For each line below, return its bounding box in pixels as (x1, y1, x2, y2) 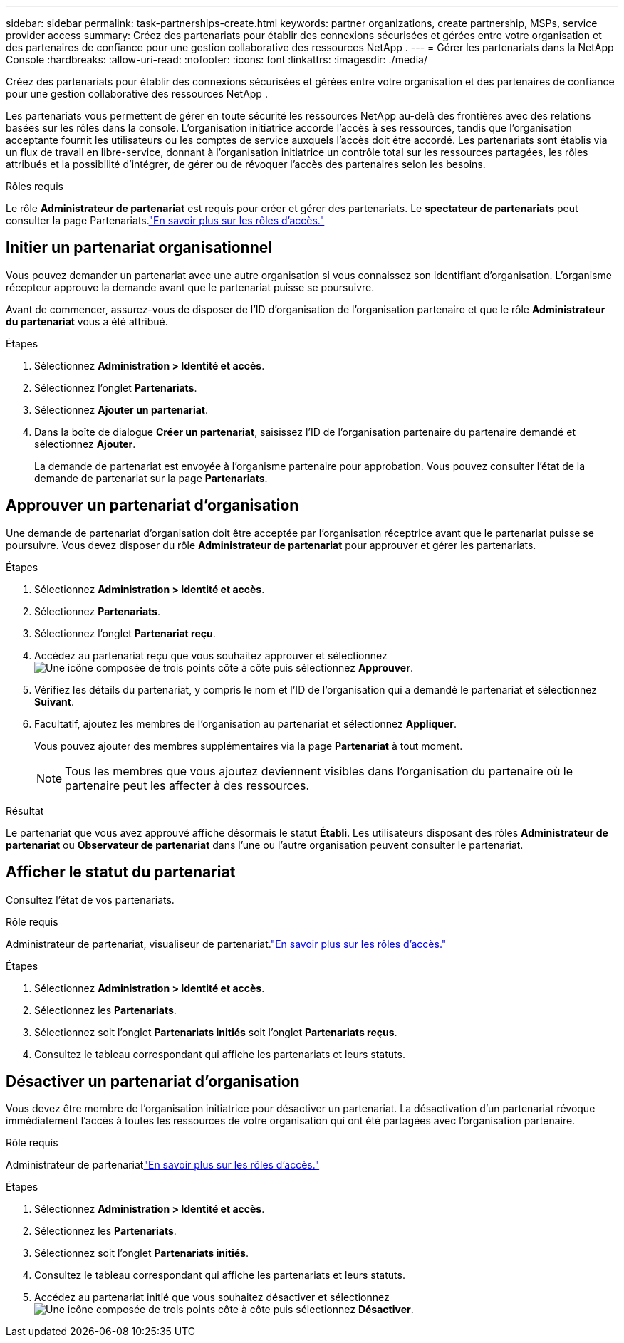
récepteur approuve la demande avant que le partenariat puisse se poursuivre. (6, 281, 375, 293)
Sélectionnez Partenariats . (34, 605, 161, 617)
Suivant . (34, 695, 74, 708)
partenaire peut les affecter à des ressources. (65, 778, 310, 793)
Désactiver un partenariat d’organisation (6, 1072, 300, 1090)
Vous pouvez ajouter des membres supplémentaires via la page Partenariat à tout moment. (34, 739, 463, 752)
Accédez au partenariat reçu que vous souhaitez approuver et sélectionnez (34, 649, 388, 662)
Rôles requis (6, 180, 63, 192)
